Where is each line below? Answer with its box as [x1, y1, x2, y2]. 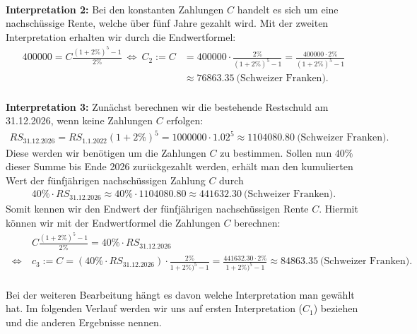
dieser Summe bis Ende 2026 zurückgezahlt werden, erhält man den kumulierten [6, 159, 353, 174]
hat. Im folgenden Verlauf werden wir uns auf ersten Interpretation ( [6, 301, 303, 316]
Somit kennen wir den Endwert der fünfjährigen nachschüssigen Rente [6, 201, 309, 216]
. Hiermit [319, 201, 358, 216]
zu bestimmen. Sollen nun [220, 145, 332, 160]
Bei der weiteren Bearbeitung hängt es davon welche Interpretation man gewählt [6, 287, 355, 302]
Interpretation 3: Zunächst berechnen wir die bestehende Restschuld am [6, 99, 329, 114]
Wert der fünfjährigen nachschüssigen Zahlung [6, 172, 206, 187]
